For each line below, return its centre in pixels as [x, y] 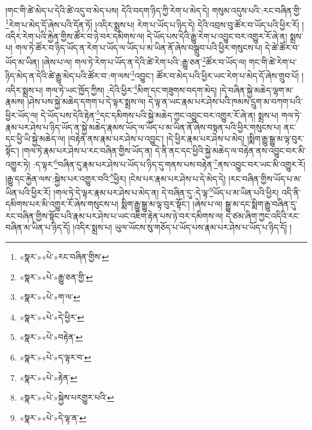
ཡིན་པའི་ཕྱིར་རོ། [28, 192]
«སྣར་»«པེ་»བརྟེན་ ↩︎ [51, 337]
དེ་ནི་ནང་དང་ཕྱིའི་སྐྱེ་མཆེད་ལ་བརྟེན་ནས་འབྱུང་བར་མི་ [230, 150]
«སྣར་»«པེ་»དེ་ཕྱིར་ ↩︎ [52, 317]
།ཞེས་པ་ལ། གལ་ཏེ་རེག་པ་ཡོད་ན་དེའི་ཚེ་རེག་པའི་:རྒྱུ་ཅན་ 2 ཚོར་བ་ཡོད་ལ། [144, 61]
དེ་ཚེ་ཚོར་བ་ [282, 48]
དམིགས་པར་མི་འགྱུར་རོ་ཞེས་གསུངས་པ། [62, 204]
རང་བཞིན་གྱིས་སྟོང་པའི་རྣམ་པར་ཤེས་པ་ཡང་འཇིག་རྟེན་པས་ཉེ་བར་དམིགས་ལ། [114, 215]
